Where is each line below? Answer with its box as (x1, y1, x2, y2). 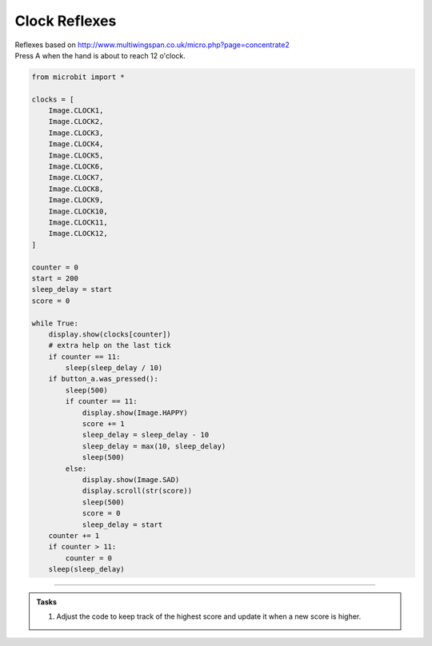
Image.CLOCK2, (48, 117, 104, 126)
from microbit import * (31, 72, 126, 82)
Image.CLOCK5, (48, 150, 104, 160)
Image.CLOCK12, (48, 229, 108, 238)
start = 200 (31, 273, 79, 283)
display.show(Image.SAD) (82, 475, 180, 484)
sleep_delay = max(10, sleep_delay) (82, 441, 226, 451)
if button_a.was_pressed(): (48, 374, 159, 384)
